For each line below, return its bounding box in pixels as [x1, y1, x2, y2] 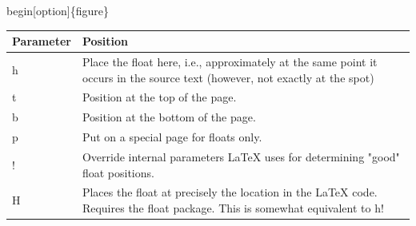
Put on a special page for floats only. [82, 129, 262, 145]
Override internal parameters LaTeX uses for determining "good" [82, 148, 400, 165]
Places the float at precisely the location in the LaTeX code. [82, 184, 378, 200]
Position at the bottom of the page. [82, 109, 256, 125]
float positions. [82, 164, 154, 180]
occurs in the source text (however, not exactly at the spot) [82, 69, 374, 85]
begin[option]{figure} [6, 2, 110, 18]
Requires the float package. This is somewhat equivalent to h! [82, 199, 384, 216]
